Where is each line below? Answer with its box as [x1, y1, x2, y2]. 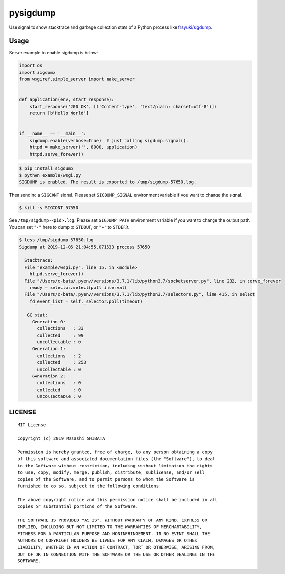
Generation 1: [32, 346, 66, 352]
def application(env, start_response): [19, 97, 114, 102]
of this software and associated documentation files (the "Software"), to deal [18, 456, 215, 462]
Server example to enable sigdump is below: [9, 50, 98, 55]
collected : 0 [37, 387, 81, 393]
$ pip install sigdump [19, 166, 73, 171]
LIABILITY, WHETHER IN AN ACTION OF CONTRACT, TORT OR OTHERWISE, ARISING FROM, [18, 545, 215, 550]
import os [19, 63, 43, 68]
